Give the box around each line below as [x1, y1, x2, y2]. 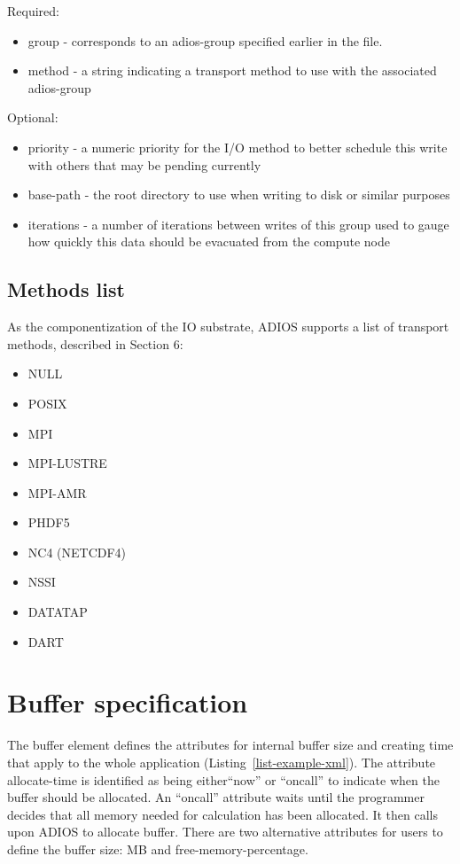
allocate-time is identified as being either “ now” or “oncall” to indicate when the [7, 770, 440, 789]
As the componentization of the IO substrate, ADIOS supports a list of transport [7, 317, 449, 336]
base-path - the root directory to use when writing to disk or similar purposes [27, 185, 450, 204]
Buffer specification [7, 684, 248, 720]
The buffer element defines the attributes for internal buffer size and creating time [7, 736, 454, 754]
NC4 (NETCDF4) [27, 542, 127, 561]
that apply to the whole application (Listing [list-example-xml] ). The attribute [7, 752, 436, 771]
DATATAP [27, 603, 88, 621]
